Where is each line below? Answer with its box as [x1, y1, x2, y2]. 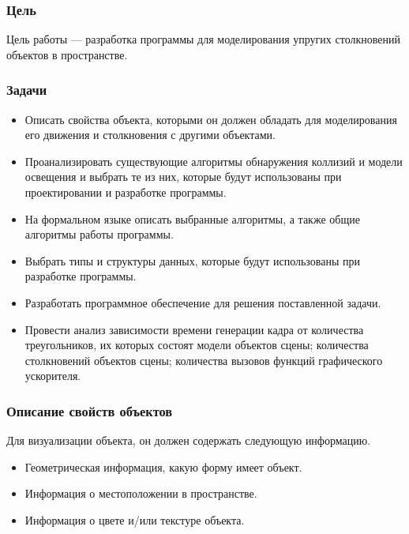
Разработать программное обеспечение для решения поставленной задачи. [24, 294, 381, 310]
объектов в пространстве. [6, 46, 128, 62]
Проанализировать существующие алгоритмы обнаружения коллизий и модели [24, 152, 403, 169]
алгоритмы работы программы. [24, 226, 174, 243]
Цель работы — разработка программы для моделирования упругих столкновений [6, 31, 400, 47]
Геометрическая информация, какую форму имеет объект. [24, 458, 302, 475]
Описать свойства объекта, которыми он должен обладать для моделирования [24, 111, 397, 127]
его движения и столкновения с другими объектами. [24, 126, 276, 143]
